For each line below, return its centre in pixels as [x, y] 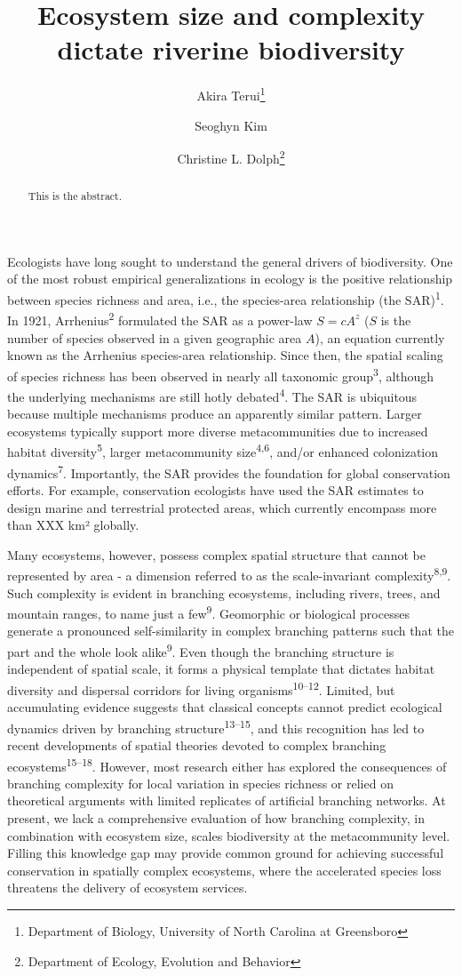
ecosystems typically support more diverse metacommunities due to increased [218, 431]
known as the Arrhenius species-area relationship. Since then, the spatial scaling [225, 355]
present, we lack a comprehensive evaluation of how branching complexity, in [216, 817]
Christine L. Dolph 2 [231, 157]
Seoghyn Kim [231, 125]
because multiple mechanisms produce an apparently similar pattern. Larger [215, 414]
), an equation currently [380, 337]
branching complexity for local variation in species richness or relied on [200, 783]
